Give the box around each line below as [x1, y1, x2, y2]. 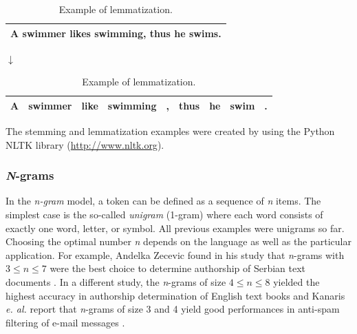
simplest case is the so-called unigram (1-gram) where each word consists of [6, 207, 323, 221]
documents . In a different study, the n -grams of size [6, 274, 226, 289]
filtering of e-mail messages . [6, 315, 125, 329]
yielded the [273, 274, 320, 289]
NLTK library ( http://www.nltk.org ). [6, 137, 164, 152]
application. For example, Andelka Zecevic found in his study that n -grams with [6, 247, 345, 262]
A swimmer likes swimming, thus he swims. [10, 25, 221, 40]
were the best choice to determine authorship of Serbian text [50, 261, 306, 275]
